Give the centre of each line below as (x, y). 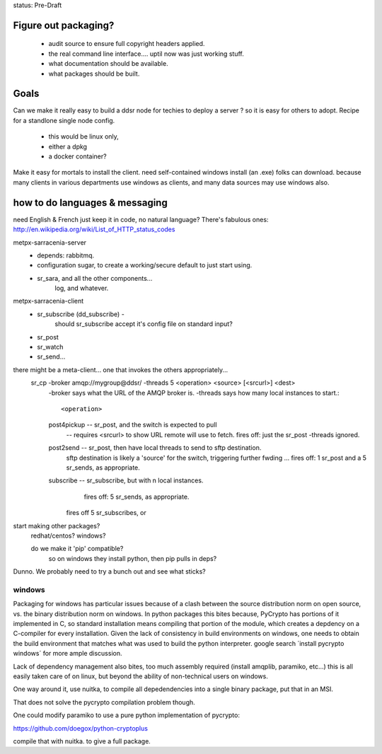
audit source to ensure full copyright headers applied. (127, 44)
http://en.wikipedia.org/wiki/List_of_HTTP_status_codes (94, 229)
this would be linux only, (84, 137)
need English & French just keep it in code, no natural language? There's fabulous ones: (141, 219)
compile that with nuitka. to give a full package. (82, 741)
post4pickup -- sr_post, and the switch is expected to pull (133, 425)
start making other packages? (57, 526)
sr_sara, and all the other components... (95, 278)
